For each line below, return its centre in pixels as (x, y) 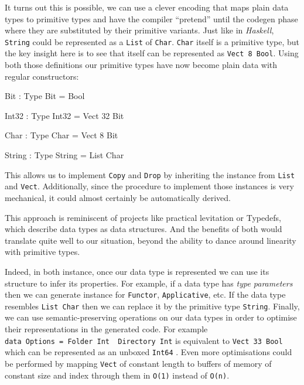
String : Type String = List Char (64, 155)
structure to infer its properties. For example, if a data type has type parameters (149, 283)
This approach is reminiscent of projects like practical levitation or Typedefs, (143, 217)
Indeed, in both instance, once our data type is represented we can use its (137, 271)
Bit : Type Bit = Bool (45, 96)
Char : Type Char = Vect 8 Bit (62, 135)
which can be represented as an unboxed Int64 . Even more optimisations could (148, 352)
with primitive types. (42, 252)
